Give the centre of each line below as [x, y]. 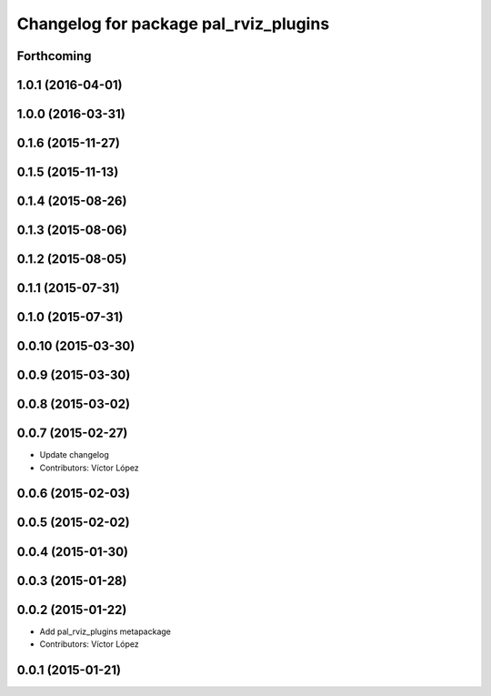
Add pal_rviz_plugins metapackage [105, 631]
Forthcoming [54, 56]
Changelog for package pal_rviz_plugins [173, 24]
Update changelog [74, 455]
